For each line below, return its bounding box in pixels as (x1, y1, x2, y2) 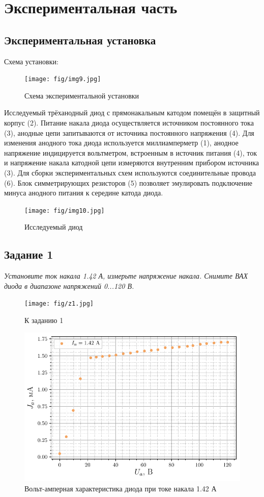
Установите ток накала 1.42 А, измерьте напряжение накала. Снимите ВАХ (4, 270, 248, 281)
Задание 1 (4, 246, 53, 262)
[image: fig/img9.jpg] (24, 76, 101, 83)
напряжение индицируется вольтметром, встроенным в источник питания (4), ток (4, 147, 257, 158)
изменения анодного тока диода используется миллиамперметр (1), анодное (4, 137, 239, 148)
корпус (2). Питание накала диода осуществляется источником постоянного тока (4, 117, 254, 128)
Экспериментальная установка (4, 32, 156, 47)
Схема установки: (4, 56, 58, 66)
